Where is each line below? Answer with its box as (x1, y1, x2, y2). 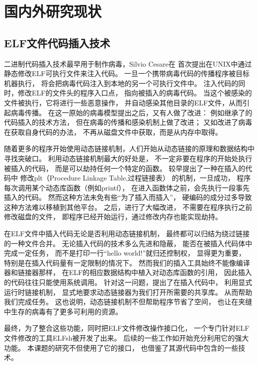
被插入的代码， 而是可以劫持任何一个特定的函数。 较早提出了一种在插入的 (4, 163, 246, 173)
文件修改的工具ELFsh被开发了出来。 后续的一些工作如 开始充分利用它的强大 (4, 333, 249, 343)
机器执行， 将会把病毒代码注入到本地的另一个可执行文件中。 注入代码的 (4, 78, 239, 88)
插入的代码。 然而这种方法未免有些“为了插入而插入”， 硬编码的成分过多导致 (4, 192, 252, 202)
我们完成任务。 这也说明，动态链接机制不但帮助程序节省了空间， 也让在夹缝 (4, 296, 253, 307)
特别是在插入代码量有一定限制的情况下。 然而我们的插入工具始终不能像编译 (4, 257, 250, 268)
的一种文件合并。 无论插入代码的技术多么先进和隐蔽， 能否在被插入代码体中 (4, 238, 253, 248)
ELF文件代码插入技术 (4, 35, 110, 50)
